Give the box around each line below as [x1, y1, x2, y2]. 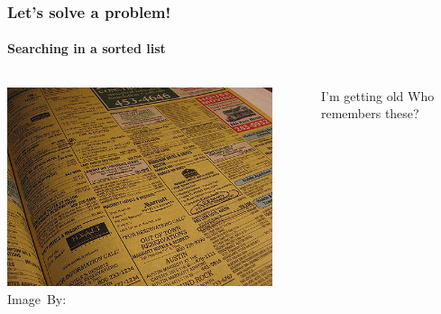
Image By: [7, 289, 67, 308]
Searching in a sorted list [7, 39, 166, 58]
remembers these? [320, 104, 419, 123]
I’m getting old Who [320, 86, 435, 105]
